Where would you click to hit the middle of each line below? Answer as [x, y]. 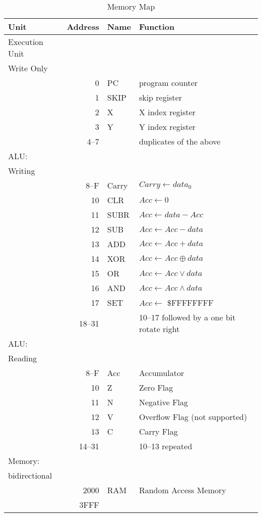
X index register [167, 112]
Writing [22, 171]
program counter [168, 83]
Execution [26, 42]
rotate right [159, 329]
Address [83, 27]
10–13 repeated [166, 446]
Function [157, 27]
